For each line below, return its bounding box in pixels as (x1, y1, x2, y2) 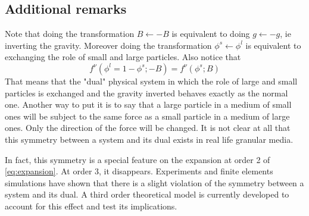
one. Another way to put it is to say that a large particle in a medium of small (5, 98, 292, 111)
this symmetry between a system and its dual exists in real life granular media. (5, 133, 294, 145)
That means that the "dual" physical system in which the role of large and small (5, 74, 298, 87)
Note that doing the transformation (5, 27, 135, 40)
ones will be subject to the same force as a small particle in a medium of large (5, 109, 290, 122)
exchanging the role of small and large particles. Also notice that (5, 51, 241, 63)
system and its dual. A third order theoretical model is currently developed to (5, 188, 289, 201)
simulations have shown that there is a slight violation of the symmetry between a (5, 176, 304, 189)
